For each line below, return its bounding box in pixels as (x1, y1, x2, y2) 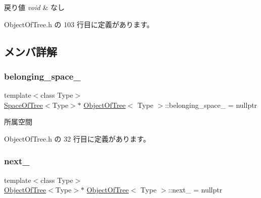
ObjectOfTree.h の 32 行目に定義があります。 (4, 133, 150, 144)
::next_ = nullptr (168, 184, 223, 195)
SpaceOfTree (4, 99, 43, 110)
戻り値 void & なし (4, 2, 65, 12)
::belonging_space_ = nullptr (165, 99, 257, 110)
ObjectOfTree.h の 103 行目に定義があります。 (4, 19, 154, 29)
